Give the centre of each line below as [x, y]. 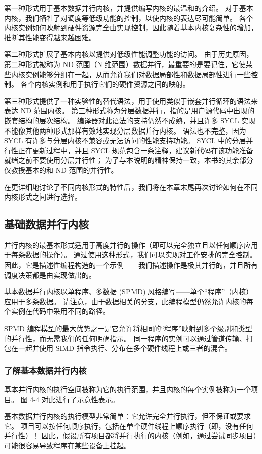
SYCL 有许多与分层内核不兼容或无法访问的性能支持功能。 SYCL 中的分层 [125, 140]
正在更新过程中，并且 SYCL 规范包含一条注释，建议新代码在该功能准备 [136, 150]
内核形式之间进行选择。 [43, 197]
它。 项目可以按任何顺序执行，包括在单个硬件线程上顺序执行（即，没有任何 [129, 426]
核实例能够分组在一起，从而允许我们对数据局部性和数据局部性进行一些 [134, 74]
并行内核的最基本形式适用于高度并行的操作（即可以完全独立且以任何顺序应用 [131, 245]
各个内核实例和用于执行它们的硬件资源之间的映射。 [105, 84]
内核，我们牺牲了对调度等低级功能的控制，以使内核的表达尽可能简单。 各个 [129, 17]
